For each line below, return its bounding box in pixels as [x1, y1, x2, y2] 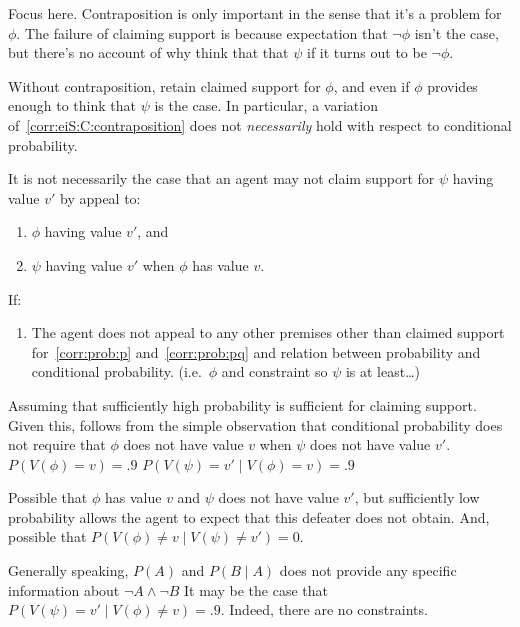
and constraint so [221, 361, 328, 382]
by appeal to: [59, 187, 141, 208]
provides [427, 75, 478, 96]
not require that [8, 434, 106, 455]
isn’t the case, [414, 22, 499, 43]
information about [8, 579, 120, 600]
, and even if [333, 75, 410, 96]
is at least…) [345, 361, 420, 382]
